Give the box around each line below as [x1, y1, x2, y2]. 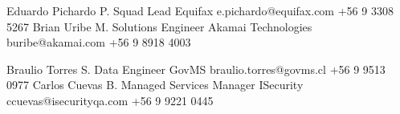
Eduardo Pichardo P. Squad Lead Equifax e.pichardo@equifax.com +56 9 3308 [6, 2, 394, 18]
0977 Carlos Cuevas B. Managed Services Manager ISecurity [6, 76, 304, 93]
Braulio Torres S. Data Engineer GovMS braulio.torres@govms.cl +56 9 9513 [6, 60, 386, 77]
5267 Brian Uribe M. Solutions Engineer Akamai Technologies [6, 18, 312, 35]
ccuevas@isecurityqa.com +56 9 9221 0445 [6, 92, 214, 108]
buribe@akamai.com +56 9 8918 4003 [6, 34, 191, 51]
